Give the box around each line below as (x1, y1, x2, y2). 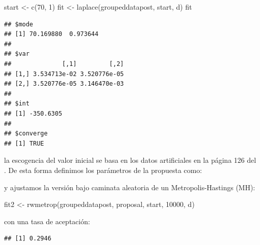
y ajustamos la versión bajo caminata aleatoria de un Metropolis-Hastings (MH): (4, 182, 255, 192)
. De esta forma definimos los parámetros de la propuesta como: (4, 164, 202, 175)
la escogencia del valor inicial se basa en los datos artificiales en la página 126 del (4, 155, 256, 165)
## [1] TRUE (4, 139, 44, 147)
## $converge (4, 130, 48, 137)
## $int (4, 100, 30, 108)
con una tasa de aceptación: (4, 216, 90, 226)
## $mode (4, 20, 33, 28)
